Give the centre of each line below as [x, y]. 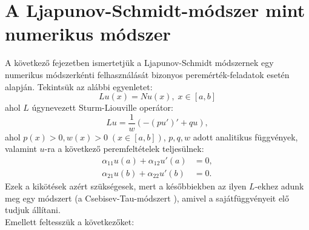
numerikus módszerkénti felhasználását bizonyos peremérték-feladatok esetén [147, 74]
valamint [21, 149]
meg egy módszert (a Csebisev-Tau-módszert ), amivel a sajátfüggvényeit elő [147, 198]
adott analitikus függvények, [245, 136]
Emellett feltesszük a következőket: [70, 221]
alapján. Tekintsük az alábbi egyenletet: [79, 86]
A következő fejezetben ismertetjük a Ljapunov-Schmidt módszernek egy [139, 63]
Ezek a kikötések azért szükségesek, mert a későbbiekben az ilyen [126, 186]
